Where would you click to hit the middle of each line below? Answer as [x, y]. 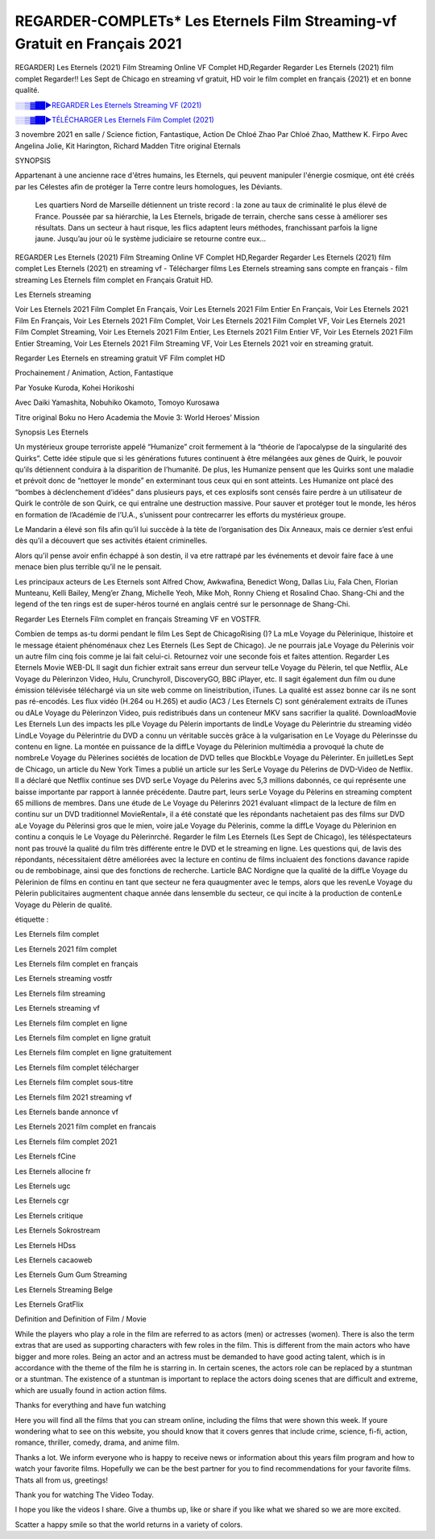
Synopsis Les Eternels [52, 432]
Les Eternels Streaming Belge [64, 1289]
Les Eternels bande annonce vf [67, 1112]
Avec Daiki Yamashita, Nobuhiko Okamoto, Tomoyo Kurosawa [117, 402]
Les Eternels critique [49, 1215]
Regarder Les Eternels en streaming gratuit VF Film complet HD [120, 358]
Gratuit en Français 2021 [98, 44]
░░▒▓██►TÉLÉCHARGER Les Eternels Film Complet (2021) [115, 119]
